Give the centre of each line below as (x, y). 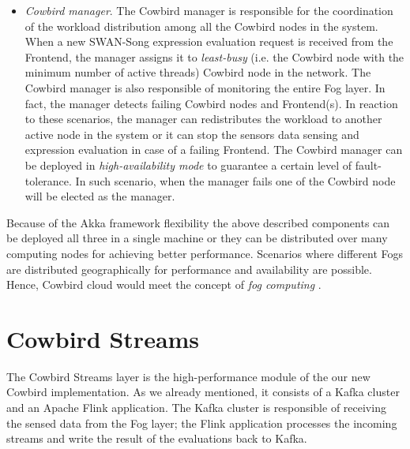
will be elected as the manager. (100, 196)
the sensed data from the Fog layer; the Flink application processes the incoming (202, 423)
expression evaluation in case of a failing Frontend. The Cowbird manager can (214, 150)
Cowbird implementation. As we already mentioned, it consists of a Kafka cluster (203, 392)
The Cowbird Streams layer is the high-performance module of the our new (188, 376)
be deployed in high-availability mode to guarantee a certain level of (188, 165)
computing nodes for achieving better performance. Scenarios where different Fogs (205, 253)
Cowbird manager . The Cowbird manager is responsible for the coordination (209, 10)
